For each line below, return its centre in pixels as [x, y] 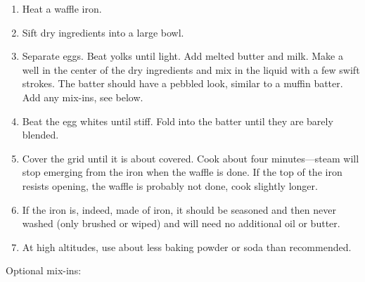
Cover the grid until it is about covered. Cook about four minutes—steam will [191, 158]
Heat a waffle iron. [62, 8]
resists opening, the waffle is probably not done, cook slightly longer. [170, 185]
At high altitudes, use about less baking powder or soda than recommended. [187, 246]
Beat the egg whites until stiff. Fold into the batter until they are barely [178, 121]
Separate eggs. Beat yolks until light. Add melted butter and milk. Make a [182, 56]
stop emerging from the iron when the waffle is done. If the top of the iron [182, 172]
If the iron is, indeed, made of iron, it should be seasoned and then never [179, 209]
